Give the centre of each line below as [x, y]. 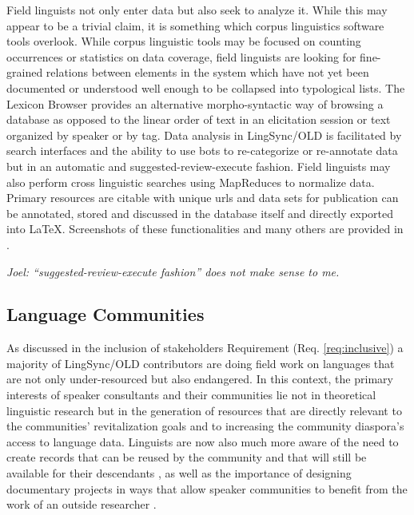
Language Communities [105, 314]
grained [25, 72]
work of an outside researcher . [82, 504]
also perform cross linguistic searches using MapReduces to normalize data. [191, 182]
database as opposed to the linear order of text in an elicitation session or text [199, 119]
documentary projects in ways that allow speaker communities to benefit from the [207, 488]
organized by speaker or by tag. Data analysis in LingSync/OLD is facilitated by [204, 135]
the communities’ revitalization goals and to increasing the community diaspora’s [205, 426]
